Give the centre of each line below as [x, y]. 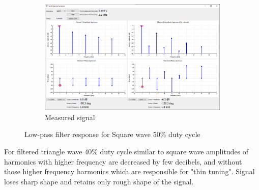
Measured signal [70, 117]
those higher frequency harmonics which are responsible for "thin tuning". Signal [129, 171]
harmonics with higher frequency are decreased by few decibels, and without [123, 161]
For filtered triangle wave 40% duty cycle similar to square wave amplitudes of [126, 152]
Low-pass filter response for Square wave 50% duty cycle [112, 134]
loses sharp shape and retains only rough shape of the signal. [99, 181]
